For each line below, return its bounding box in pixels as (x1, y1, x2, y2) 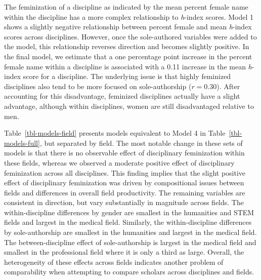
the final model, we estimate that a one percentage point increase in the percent (4, 51, 252, 61)
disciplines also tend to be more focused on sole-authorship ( (4, 81, 192, 91)
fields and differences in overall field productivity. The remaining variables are (4, 187, 245, 197)
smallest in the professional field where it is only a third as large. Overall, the (4, 247, 244, 257)
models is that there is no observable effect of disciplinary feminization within (4, 147, 245, 158)
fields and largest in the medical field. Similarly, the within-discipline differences (4, 217, 252, 227)
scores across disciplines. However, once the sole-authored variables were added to (4, 31, 257, 42)
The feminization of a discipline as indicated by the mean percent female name (4, 2, 248, 12)
